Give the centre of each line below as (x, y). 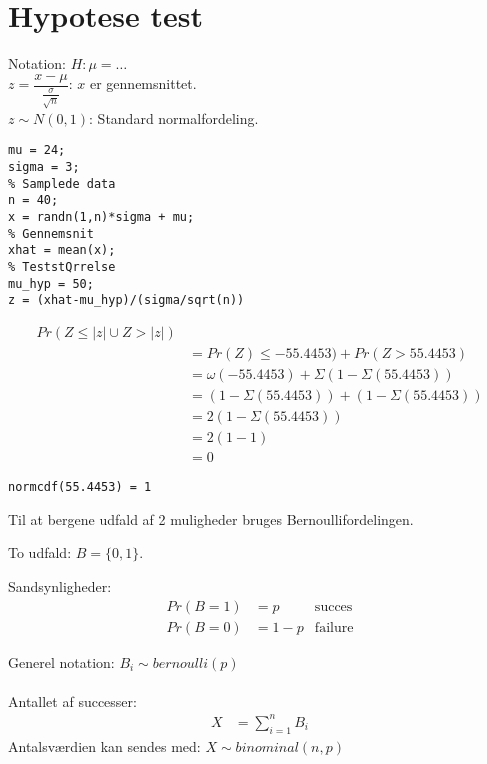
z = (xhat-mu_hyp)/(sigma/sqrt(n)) (126, 300)
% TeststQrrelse (62, 266)
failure (334, 627)
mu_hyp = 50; (51, 283)
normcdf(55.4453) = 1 (80, 487)
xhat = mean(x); (62, 250)
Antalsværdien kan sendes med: (104, 745)
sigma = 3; (44, 166)
